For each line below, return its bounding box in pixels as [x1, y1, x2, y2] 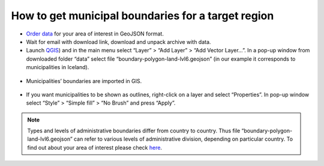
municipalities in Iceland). [26, 64, 89, 71]
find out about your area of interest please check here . [27, 144, 162, 151]
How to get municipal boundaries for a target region [11, 9, 274, 22]
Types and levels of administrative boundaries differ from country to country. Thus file [27, 127, 241, 135]
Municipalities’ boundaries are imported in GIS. [26, 77, 142, 84]
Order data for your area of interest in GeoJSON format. [26, 30, 164, 37]
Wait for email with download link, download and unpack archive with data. [26, 38, 211, 45]
